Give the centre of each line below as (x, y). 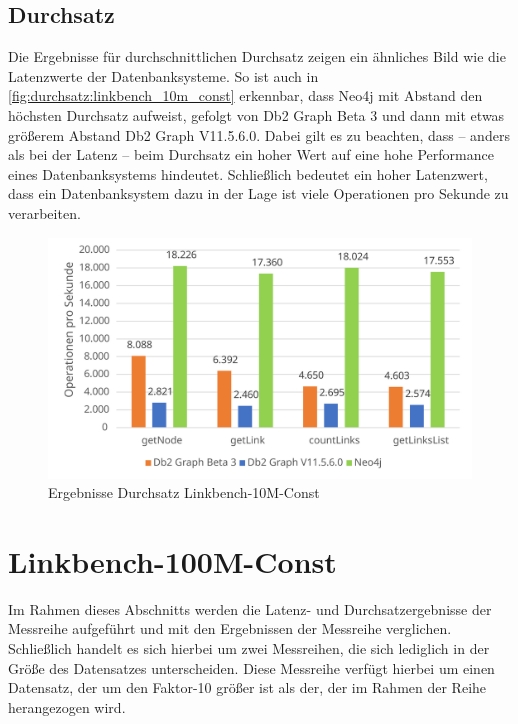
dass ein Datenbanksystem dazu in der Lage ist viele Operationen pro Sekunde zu (258, 193)
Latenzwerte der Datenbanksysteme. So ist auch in (163, 75)
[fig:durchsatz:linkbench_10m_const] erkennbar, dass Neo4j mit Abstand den (245, 95)
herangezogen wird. (67, 706)
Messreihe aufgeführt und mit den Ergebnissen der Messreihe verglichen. (230, 628)
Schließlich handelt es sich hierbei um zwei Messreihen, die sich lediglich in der (249, 648)
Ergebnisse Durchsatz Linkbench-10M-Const (184, 492)
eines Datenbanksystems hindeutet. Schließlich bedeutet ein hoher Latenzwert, (248, 173)
